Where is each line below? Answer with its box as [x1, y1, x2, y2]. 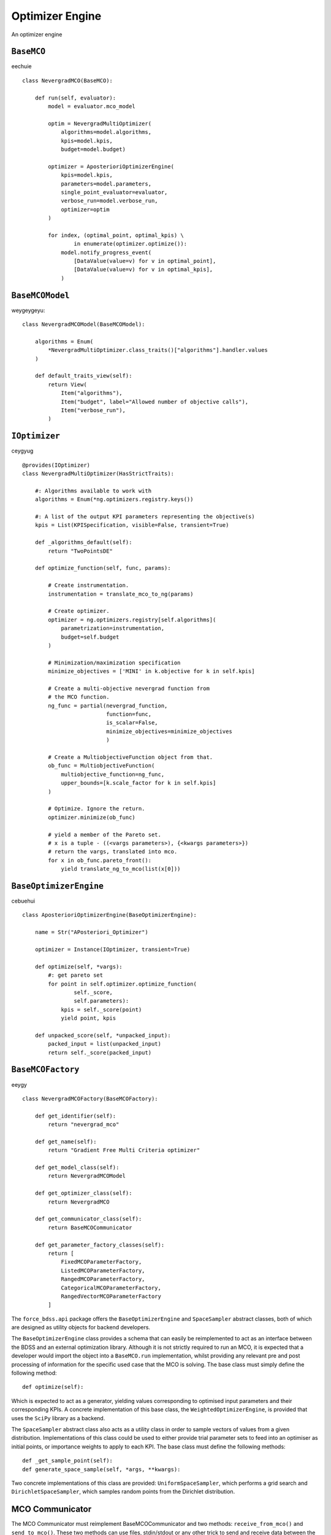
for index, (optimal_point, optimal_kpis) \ [48, 231, 184, 239]
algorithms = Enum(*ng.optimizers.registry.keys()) [34, 496, 194, 503]
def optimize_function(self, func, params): [34, 565, 171, 572]
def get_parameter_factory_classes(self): [34, 1241, 165, 1248]
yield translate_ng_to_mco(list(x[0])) [61, 866, 181, 872]
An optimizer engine [11, 31, 63, 38]
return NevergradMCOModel [48, 1173, 126, 1179]
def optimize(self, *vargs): [34, 963, 123, 970]
